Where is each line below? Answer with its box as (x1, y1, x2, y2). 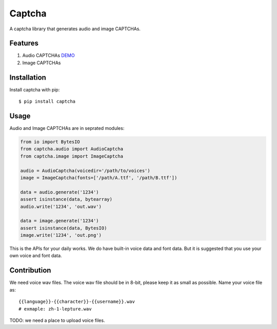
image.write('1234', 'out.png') (20, 233, 102, 238)
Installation (9, 73, 46, 82)
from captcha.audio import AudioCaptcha (20, 146, 123, 152)
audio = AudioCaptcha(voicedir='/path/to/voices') (20, 167, 151, 173)
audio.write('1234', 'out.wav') (20, 203, 102, 209)
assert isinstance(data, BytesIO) (20, 225, 107, 231)
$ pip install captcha (18, 99, 76, 105)
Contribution (9, 266, 51, 275)
